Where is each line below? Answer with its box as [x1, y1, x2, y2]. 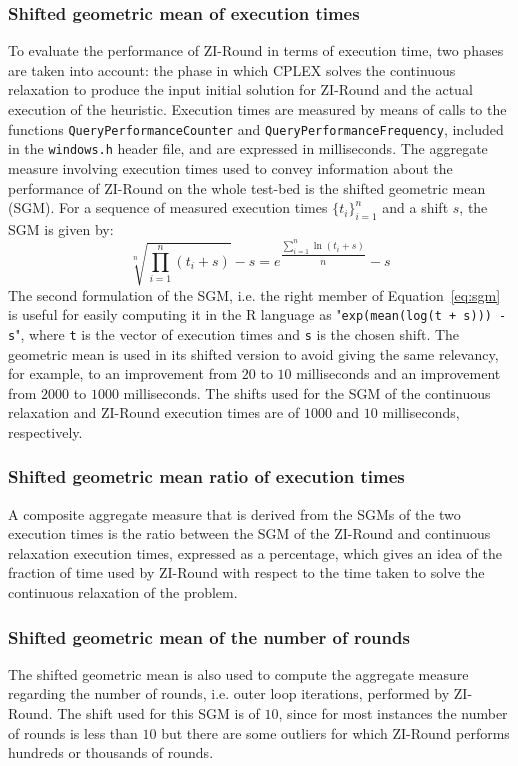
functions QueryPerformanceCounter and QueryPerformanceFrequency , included [8, 118, 504, 139]
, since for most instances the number [278, 703, 508, 724]
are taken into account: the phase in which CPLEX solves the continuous [8, 59, 456, 80]
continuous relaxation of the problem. [8, 582, 238, 603]
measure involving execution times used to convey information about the [8, 157, 453, 178]
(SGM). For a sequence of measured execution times [8, 197, 328, 218]
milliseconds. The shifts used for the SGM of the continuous [123, 382, 491, 403]
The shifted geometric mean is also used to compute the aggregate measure [8, 663, 469, 684]
